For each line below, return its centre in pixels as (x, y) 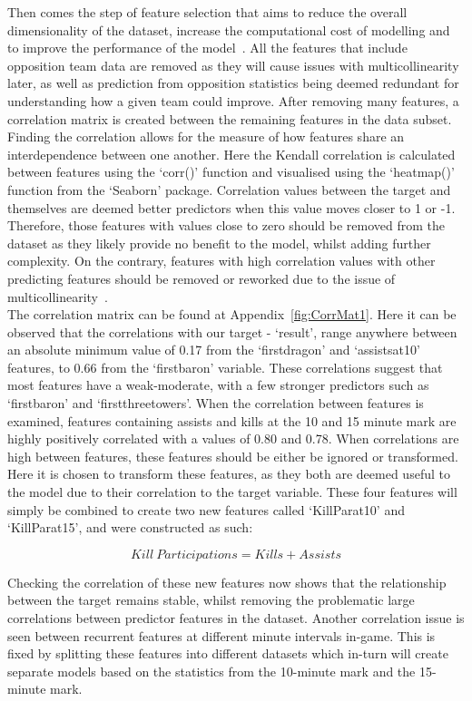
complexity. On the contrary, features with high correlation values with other (221, 261)
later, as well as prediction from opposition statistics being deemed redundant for (233, 83)
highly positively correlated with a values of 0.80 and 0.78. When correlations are (233, 438)
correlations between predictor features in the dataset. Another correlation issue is (236, 618)
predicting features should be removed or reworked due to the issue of (202, 278)
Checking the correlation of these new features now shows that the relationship (227, 582)
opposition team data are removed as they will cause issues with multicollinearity (233, 65)
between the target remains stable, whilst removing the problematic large (211, 600)
